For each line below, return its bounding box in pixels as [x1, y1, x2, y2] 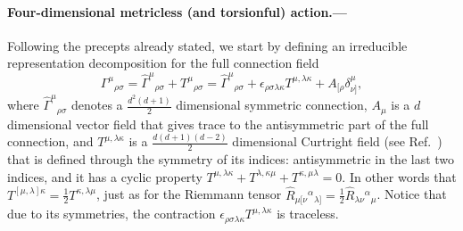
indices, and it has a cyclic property [7, 167, 203, 186]
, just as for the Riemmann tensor [95, 185, 282, 203]
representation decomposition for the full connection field [7, 54, 319, 72]
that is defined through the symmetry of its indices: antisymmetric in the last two [7, 150, 455, 169]
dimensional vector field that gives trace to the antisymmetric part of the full [7, 114, 429, 133]
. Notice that [376, 185, 447, 203]
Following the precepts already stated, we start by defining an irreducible [7, 36, 408, 54]
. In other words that [342, 167, 457, 186]
